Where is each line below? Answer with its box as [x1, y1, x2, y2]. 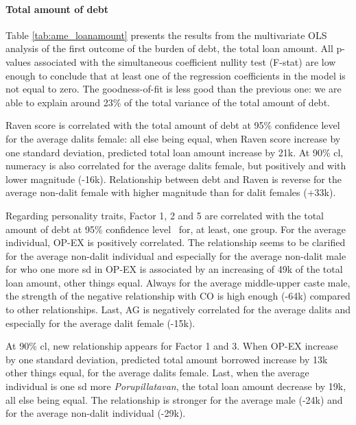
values [5, 54, 32, 69]
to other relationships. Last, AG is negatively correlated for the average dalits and [5, 302, 351, 317]
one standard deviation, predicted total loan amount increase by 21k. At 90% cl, [5, 145, 344, 159]
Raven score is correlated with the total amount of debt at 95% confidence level [5, 118, 340, 132]
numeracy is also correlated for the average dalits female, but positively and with [5, 158, 346, 173]
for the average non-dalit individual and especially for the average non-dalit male [5, 248, 346, 263]
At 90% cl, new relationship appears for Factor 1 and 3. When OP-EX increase [5, 339, 338, 353]
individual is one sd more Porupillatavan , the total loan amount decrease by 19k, [5, 379, 346, 393]
